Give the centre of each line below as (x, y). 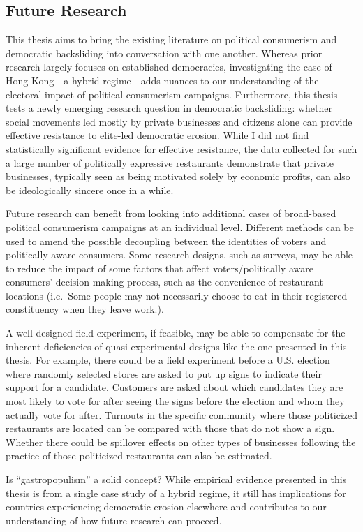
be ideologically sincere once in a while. (90, 190)
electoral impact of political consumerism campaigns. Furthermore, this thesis (172, 94)
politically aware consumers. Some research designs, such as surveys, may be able (179, 254)
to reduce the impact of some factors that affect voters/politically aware (160, 268)
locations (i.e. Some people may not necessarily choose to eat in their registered (177, 295)
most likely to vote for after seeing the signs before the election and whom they (175, 401)
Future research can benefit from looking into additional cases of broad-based (171, 213)
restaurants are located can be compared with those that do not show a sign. (170, 428)
